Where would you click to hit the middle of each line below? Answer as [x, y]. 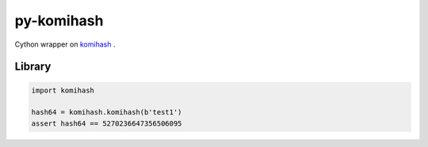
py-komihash [59, 21]
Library [33, 67]
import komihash [63, 90]
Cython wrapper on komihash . [65, 44]
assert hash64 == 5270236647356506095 [107, 123]
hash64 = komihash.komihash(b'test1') [107, 112]
